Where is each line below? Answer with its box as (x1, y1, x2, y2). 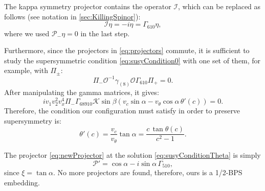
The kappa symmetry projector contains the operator (4, 1, 171, 11)
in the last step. (80, 28, 130, 38)
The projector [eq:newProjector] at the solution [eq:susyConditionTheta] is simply (4, 149, 261, 160)
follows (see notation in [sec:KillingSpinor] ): (4, 11, 141, 21)
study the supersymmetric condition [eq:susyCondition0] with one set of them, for (4, 55, 261, 65)
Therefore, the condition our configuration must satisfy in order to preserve (4, 105, 240, 116)
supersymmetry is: (4, 115, 61, 126)
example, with (4, 65, 48, 76)
